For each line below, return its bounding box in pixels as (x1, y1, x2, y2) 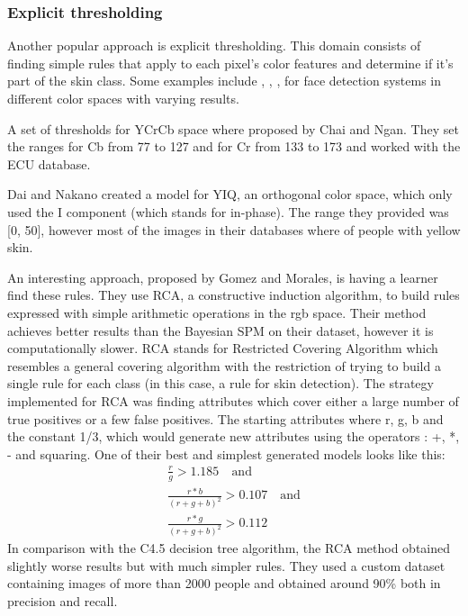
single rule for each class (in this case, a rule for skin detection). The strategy (7, 374, 434, 393)
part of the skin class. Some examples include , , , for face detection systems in (7, 71, 442, 90)
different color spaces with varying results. (7, 89, 239, 107)
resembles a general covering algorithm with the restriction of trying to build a (7, 356, 441, 375)
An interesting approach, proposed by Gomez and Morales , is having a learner (7, 267, 438, 286)
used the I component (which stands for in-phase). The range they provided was (7, 202, 449, 221)
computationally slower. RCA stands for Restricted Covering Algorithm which (7, 339, 438, 358)
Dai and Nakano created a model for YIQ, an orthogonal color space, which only (7, 185, 453, 204)
